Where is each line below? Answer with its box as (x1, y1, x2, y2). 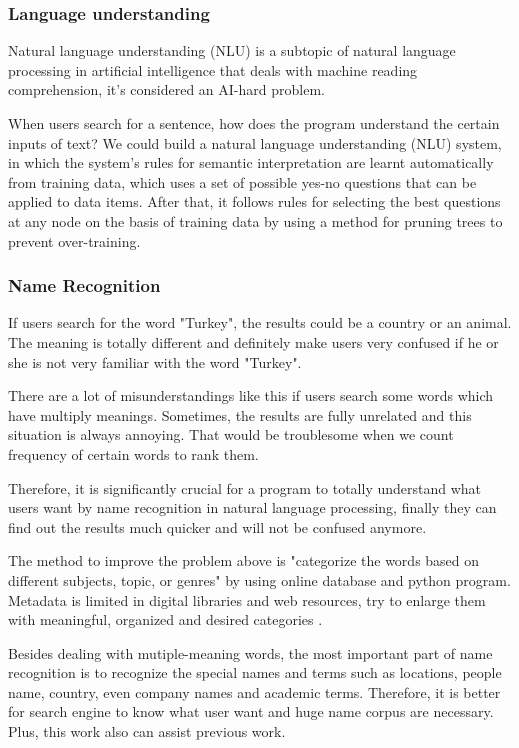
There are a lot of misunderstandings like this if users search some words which (8, 385, 494, 406)
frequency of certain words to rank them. (8, 443, 259, 464)
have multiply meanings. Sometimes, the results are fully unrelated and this (8, 404, 472, 425)
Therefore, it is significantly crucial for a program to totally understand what (8, 477, 482, 498)
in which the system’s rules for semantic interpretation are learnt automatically (8, 152, 494, 173)
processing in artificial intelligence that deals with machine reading (8, 59, 418, 80)
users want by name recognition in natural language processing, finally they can (8, 497, 497, 518)
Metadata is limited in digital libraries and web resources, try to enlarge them (8, 589, 486, 610)
